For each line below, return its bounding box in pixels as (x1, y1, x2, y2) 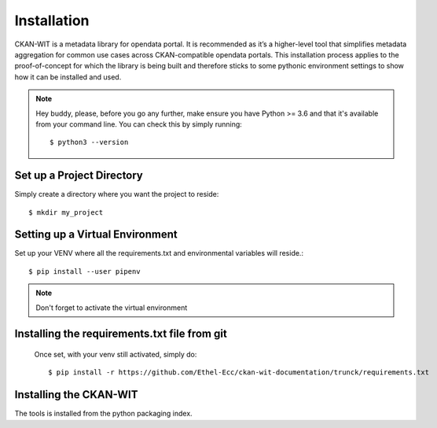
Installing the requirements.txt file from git (14, 327, 227, 341)
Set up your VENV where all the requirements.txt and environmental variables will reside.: (14, 249, 304, 258)
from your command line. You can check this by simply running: (35, 119, 243, 129)
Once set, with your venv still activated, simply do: (34, 350, 197, 360)
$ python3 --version (50, 138, 129, 147)
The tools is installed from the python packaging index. (14, 409, 193, 419)
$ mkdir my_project (28, 208, 104, 216)
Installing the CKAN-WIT (14, 388, 138, 401)
